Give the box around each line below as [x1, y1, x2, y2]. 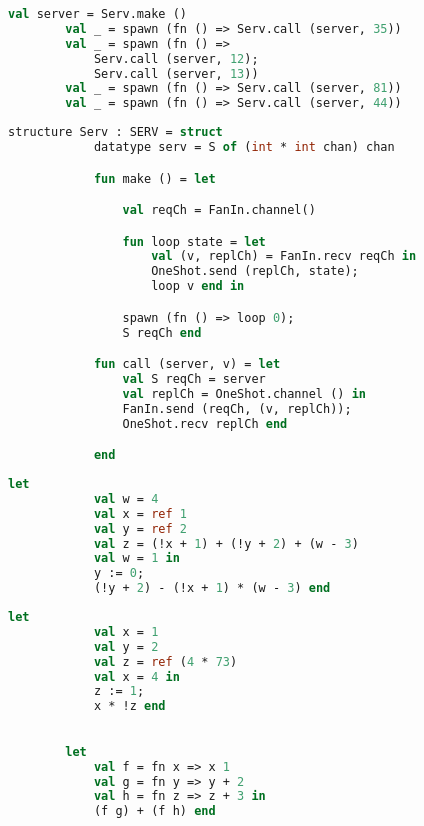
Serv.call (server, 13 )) [93, 66, 259, 81]
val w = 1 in [93, 551, 180, 566]
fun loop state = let [122, 234, 266, 249]
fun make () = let [93, 171, 216, 186]
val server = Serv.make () [8, 7, 187, 21]
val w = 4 [93, 491, 159, 506]
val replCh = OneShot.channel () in [122, 386, 366, 401]
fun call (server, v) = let [93, 357, 281, 372]
